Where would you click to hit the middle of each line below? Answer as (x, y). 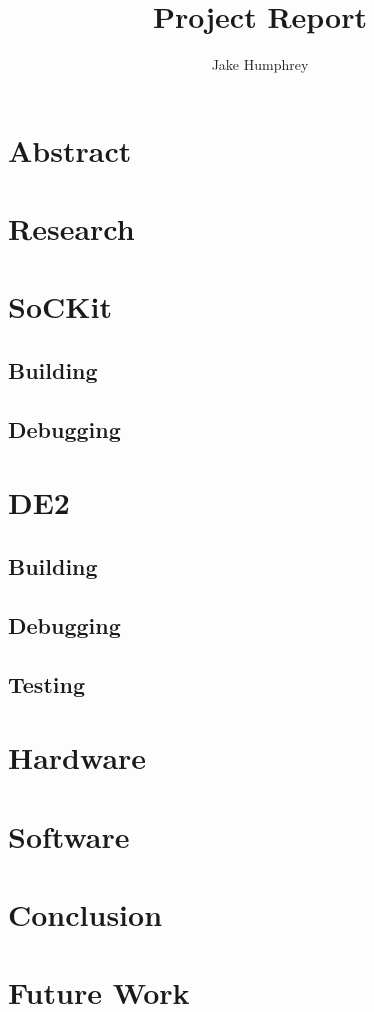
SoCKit (60, 306)
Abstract (70, 149)
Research (71, 228)
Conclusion (85, 913)
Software (69, 835)
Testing (46, 683)
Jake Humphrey (260, 64)
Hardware (77, 757)
